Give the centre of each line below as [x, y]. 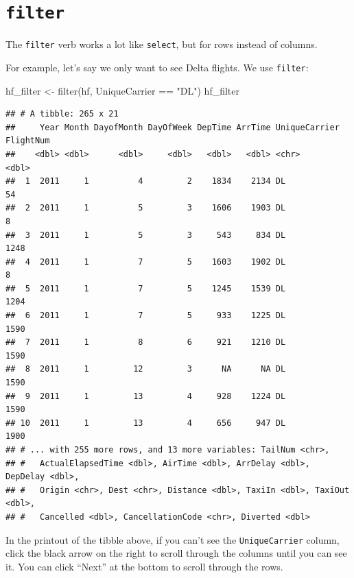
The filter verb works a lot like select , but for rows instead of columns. [162, 44]
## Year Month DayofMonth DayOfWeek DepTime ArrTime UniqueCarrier [173, 127]
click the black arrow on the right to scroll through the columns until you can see [176, 553]
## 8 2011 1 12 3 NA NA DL [146, 369]
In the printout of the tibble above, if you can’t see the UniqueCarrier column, [173, 539]
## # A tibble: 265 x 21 [62, 114]
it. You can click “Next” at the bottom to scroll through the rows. [144, 566]
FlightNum [28, 141]
